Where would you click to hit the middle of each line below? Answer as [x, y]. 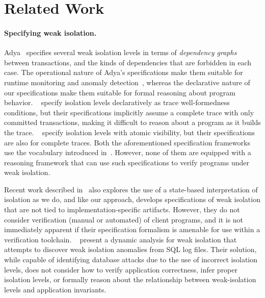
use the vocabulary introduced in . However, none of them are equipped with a [128, 152]
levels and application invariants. [55, 289]
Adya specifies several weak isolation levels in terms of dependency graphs [121, 52]
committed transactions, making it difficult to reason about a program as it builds [132, 122]
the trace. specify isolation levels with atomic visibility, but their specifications [130, 132]
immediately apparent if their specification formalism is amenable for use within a [132, 229]
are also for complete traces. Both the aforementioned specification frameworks [127, 142]
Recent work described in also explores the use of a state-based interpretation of [131, 189]
